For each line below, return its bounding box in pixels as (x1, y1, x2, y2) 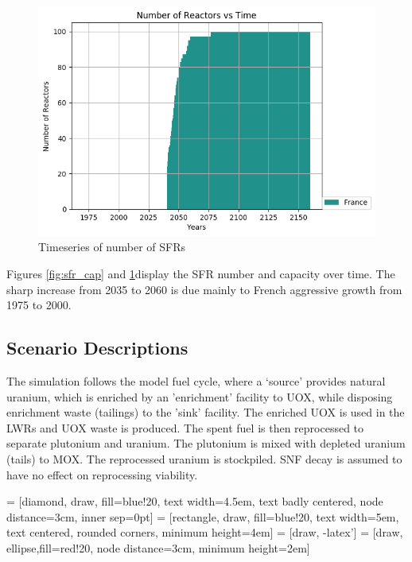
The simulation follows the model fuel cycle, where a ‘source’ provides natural (6, 372, 386, 389)
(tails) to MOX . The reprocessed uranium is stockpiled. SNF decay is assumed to (6, 450, 402, 467)
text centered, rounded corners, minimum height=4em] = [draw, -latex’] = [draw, (6, 524, 403, 541)
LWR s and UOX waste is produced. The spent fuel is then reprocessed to (6, 419, 364, 436)
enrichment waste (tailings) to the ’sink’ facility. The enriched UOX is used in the (6, 404, 405, 421)
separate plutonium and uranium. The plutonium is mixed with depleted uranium (6, 435, 406, 452)
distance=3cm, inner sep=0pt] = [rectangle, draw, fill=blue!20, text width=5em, (6, 508, 399, 525)
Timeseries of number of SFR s (38, 238, 186, 255)
